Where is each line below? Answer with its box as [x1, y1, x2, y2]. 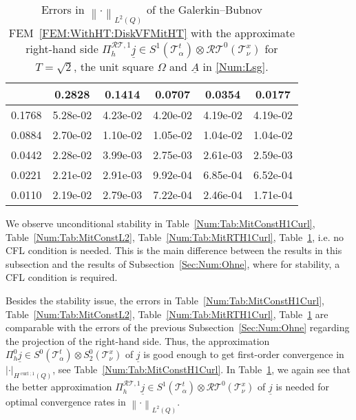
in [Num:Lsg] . [202, 59, 269, 74]
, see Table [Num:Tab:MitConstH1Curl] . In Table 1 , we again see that [52, 362, 350, 377]
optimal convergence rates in [6, 395, 126, 409]
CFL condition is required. [6, 270, 118, 284]
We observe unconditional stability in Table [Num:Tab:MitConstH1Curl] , [6, 216, 315, 230]
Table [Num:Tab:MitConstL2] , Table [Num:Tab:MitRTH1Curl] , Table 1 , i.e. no [6, 229, 344, 244]
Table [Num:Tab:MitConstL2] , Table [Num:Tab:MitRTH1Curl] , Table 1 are [6, 306, 328, 321]
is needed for [275, 379, 329, 394]
